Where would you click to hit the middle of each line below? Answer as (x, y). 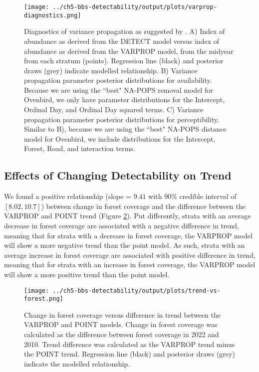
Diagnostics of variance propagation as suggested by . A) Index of (125, 31)
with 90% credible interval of (192, 196)
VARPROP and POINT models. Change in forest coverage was (121, 324)
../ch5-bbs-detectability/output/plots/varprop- (135, 7)
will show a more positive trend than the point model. (87, 274)
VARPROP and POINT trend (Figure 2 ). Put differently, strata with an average (128, 216)
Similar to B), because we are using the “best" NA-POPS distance (125, 129)
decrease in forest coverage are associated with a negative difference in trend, (122, 226)
